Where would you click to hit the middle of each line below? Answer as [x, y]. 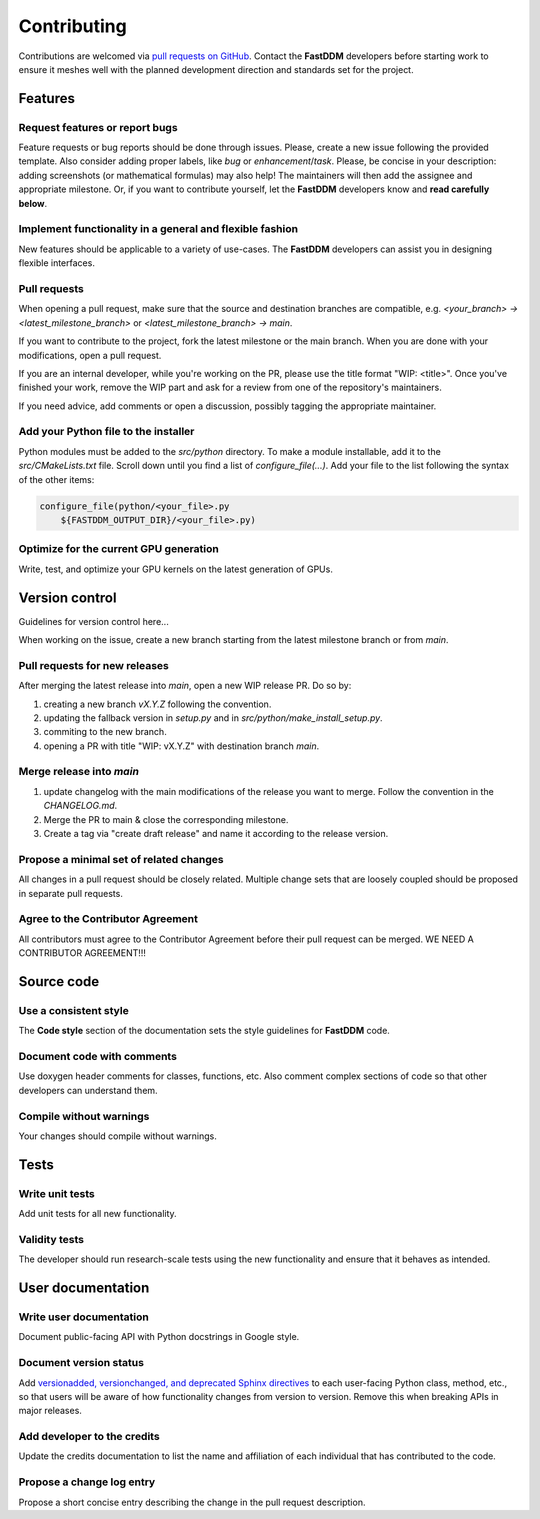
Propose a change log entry [87, 1482]
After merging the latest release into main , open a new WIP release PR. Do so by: [185, 686]
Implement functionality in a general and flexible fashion [158, 229]
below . [33, 203]
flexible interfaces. [56, 263]
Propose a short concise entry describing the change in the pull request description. [192, 1502]
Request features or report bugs [98, 127]
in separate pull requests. [71, 893]
